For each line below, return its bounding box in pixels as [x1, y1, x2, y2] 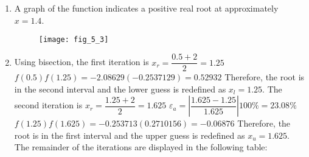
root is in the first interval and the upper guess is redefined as [14, 128, 245, 141]
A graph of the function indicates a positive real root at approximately [14, 2, 279, 15]
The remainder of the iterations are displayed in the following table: [14, 141, 268, 153]
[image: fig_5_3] [38, 35, 109, 44]
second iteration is [14, 99, 83, 111]
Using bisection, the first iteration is [14, 55, 149, 68]
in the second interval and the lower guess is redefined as [14, 82, 226, 95]
